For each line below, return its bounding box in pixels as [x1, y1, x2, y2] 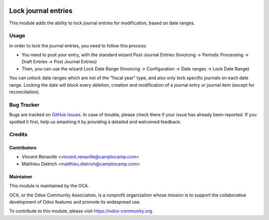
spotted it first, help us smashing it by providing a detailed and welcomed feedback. [9, 119, 181, 125]
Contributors [9, 145, 37, 151]
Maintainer [9, 174, 32, 180]
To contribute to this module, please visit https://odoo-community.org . [9, 208, 154, 214]
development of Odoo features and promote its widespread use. [9, 199, 141, 205]
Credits [9, 131, 27, 138]
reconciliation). [9, 89, 40, 95]
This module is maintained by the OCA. [9, 183, 89, 189]
